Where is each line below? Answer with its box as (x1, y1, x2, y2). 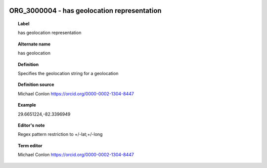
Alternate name (18, 41, 51, 47)
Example (18, 102, 37, 108)
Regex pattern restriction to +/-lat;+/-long (18, 131, 103, 137)
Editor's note (18, 122, 45, 128)
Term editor (18, 142, 43, 148)
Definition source (18, 82, 54, 87)
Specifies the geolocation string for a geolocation (18, 70, 119, 76)
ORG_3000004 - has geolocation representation (9, 6, 162, 15)
